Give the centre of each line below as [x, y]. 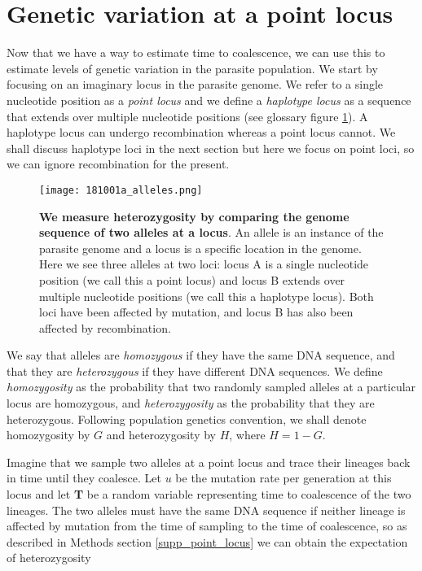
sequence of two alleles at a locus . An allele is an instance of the [211, 232]
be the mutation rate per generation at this [284, 478]
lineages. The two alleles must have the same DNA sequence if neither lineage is [206, 510]
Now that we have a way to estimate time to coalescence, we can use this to [196, 52]
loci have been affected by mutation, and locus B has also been [196, 312]
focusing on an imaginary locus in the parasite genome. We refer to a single [195, 84]
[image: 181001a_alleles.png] [121, 190]
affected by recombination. [105, 327]
